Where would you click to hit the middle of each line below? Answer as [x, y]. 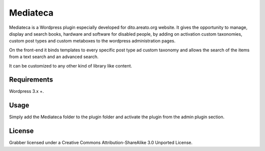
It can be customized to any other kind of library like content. [71, 65]
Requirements [31, 80]
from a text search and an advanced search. [54, 57]
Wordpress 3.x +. [26, 91]
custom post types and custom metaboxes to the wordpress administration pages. [92, 41]
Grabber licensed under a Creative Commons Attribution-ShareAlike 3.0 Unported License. [101, 143]
